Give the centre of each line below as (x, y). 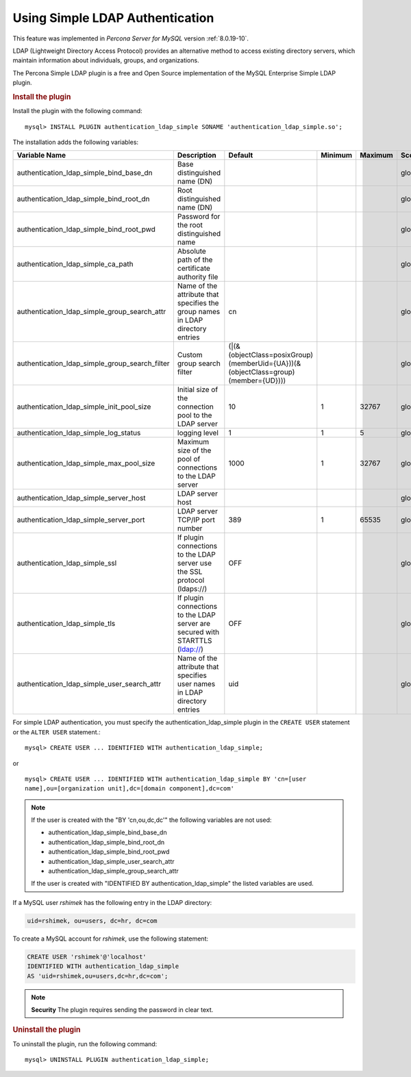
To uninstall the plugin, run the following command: (85, 1044)
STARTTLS (195, 641)
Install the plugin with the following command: (78, 111)
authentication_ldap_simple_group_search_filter (94, 363)
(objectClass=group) (262, 372)
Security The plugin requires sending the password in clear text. (122, 1009)
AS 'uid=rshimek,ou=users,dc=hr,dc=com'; (98, 976)
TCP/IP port (196, 520)
